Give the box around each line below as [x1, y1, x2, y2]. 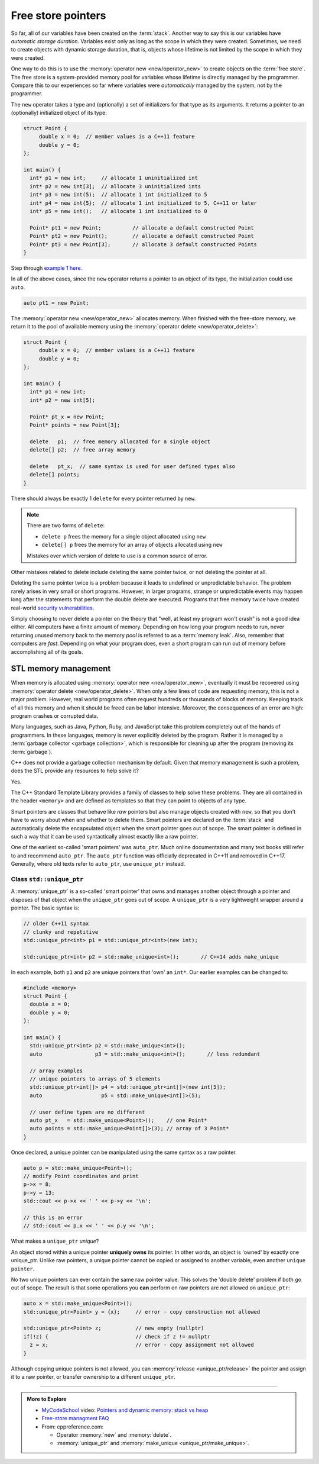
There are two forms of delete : [27, 522, 105, 529]
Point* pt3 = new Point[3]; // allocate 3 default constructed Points [30, 241, 257, 248]
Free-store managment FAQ [41, 1415, 109, 1422]
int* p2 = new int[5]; [30, 396, 96, 404]
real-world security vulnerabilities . [11, 604, 95, 611]
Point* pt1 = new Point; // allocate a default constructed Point [30, 224, 254, 231]
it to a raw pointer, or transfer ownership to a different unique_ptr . [11, 1373, 176, 1381]
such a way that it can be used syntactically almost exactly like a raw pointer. [11, 833, 198, 840]
